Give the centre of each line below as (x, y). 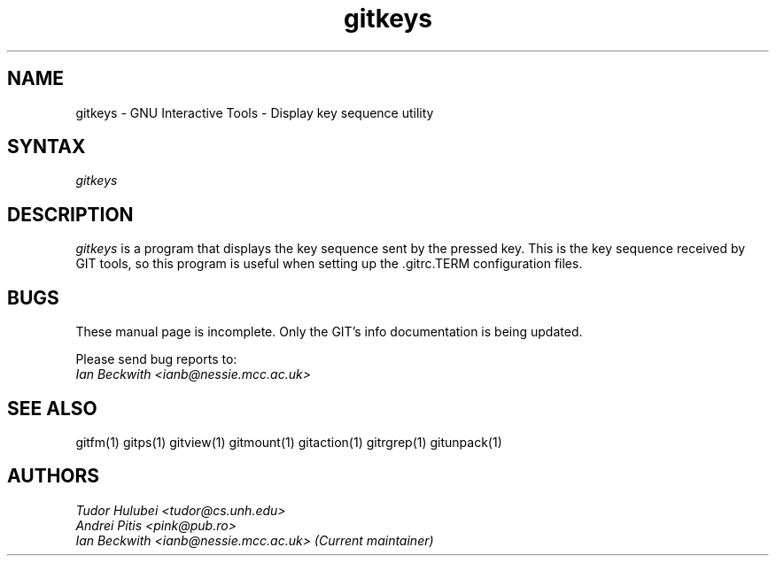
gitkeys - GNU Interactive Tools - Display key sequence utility (255, 112)
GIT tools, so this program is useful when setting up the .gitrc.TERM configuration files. (329, 264)
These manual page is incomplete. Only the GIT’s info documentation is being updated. (329, 332)
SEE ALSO (52, 408)
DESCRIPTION (70, 214)
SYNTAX (47, 147)
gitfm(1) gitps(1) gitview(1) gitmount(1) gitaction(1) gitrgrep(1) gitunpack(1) (289, 442)
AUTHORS (54, 476)
